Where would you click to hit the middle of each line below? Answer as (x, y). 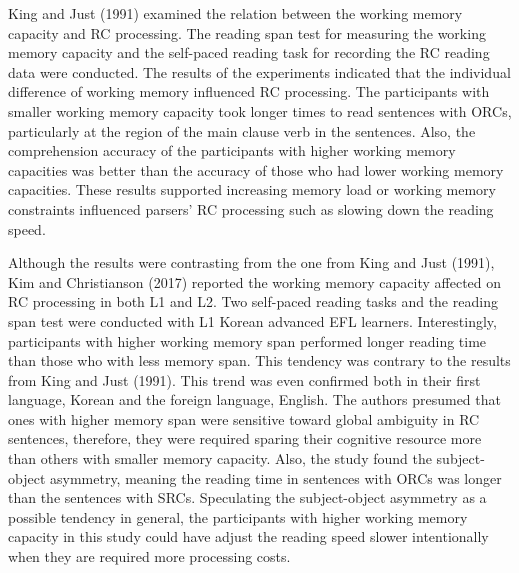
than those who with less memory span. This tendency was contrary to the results (259, 360)
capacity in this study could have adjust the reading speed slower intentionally (248, 536)
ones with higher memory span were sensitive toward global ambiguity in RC (244, 418)
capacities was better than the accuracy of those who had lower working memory (256, 169)
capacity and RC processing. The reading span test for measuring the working (247, 32)
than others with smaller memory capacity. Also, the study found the (220, 458)
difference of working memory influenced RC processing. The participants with (249, 91)
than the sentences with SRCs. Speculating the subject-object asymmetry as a (247, 497)
